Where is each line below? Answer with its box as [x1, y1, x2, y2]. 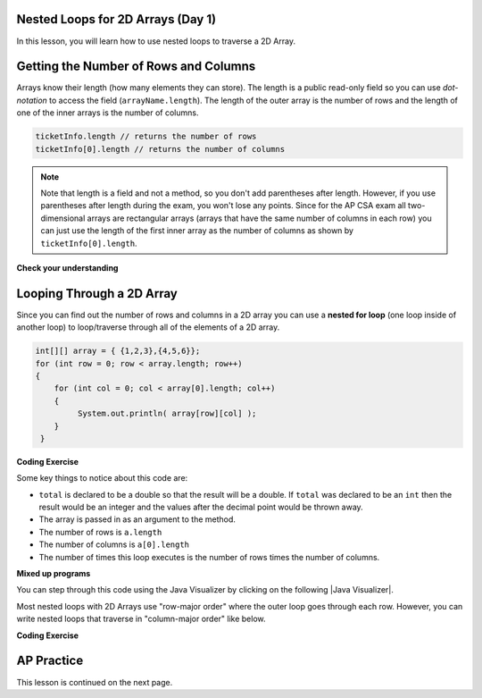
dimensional [40, 213, 86, 223]
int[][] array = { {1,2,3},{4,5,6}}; [35, 346, 201, 357]
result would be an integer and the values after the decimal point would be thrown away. [38, 501, 363, 513]
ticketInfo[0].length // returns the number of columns [35, 144, 286, 154]
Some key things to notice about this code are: [16, 473, 188, 484]
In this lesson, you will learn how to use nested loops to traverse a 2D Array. [16, 36, 296, 46]
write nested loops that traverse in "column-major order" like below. [16, 613, 267, 625]
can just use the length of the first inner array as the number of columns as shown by [40, 225, 354, 236]
